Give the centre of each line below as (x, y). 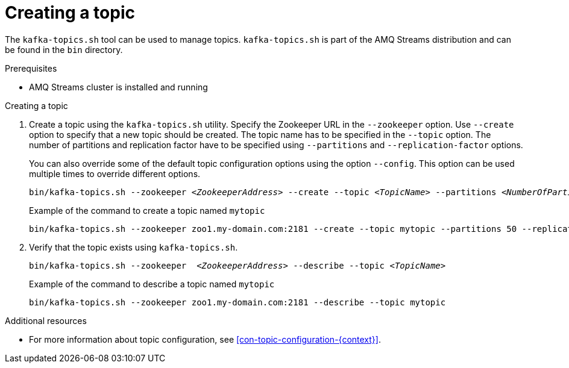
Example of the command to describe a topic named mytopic (152, 284)
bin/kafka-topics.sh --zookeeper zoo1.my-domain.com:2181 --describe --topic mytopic (237, 302)
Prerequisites (31, 68)
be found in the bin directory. (64, 49)
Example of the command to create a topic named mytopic (147, 210)
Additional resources (46, 320)
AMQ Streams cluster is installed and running (118, 87)
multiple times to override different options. (115, 173)
